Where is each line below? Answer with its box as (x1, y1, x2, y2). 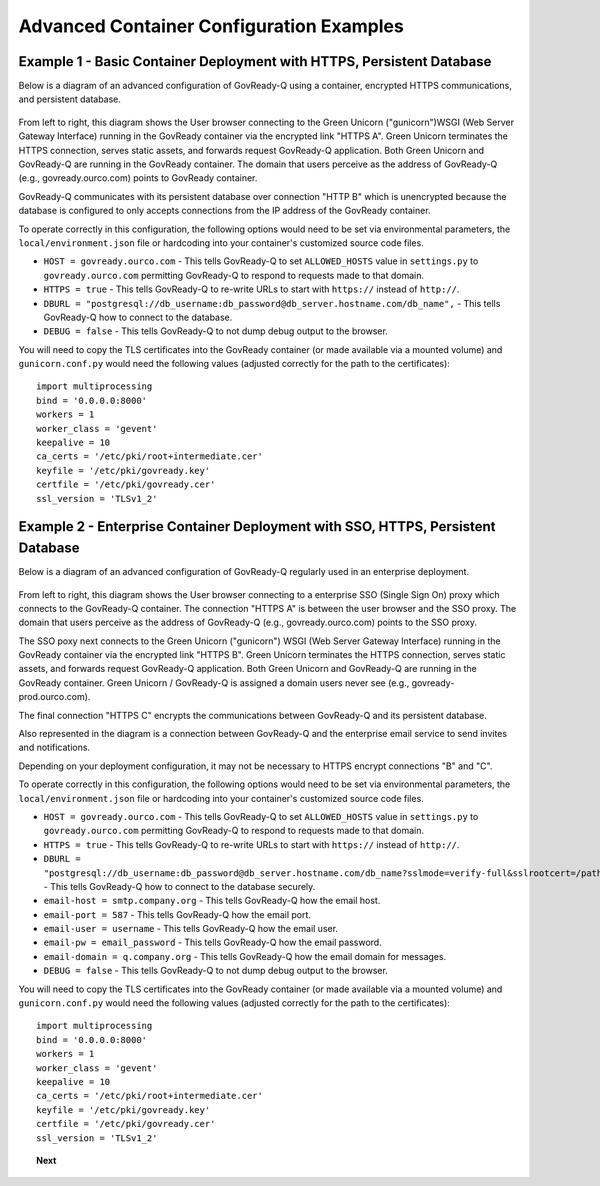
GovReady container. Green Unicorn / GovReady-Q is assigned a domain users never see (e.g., (18, 676, 410, 689)
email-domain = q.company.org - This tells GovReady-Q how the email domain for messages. (43, 950, 447, 962)
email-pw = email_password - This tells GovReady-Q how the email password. (43, 936, 382, 949)
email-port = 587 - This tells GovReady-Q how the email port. (43, 908, 312, 920)
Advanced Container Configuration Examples (18, 15, 404, 37)
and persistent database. (18, 93, 122, 105)
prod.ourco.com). (18, 691, 91, 703)
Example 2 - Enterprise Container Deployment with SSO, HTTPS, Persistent (18, 518, 496, 535)
